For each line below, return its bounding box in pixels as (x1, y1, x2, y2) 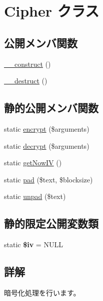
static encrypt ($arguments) (4, 123, 89, 134)
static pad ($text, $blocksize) (4, 174, 93, 184)
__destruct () (4, 75, 47, 86)
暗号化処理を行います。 (4, 287, 80, 297)
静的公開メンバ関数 (4, 100, 98, 116)
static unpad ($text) (4, 191, 66, 202)
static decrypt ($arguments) (4, 140, 89, 151)
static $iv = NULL (4, 239, 63, 250)
